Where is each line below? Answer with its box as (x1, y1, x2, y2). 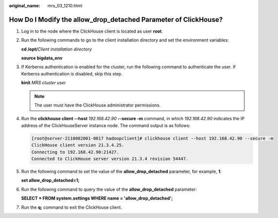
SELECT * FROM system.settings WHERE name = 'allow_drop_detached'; (21, 195, 173, 201)
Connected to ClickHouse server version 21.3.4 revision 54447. (31, 156, 189, 162)
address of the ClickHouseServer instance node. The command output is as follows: (21, 122, 191, 128)
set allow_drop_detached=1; (21, 178, 80, 183)
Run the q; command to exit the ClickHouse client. (21, 204, 122, 210)
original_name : (9, 3, 40, 8)
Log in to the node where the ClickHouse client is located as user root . (21, 28, 163, 34)
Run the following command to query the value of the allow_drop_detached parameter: (21, 186, 197, 192)
